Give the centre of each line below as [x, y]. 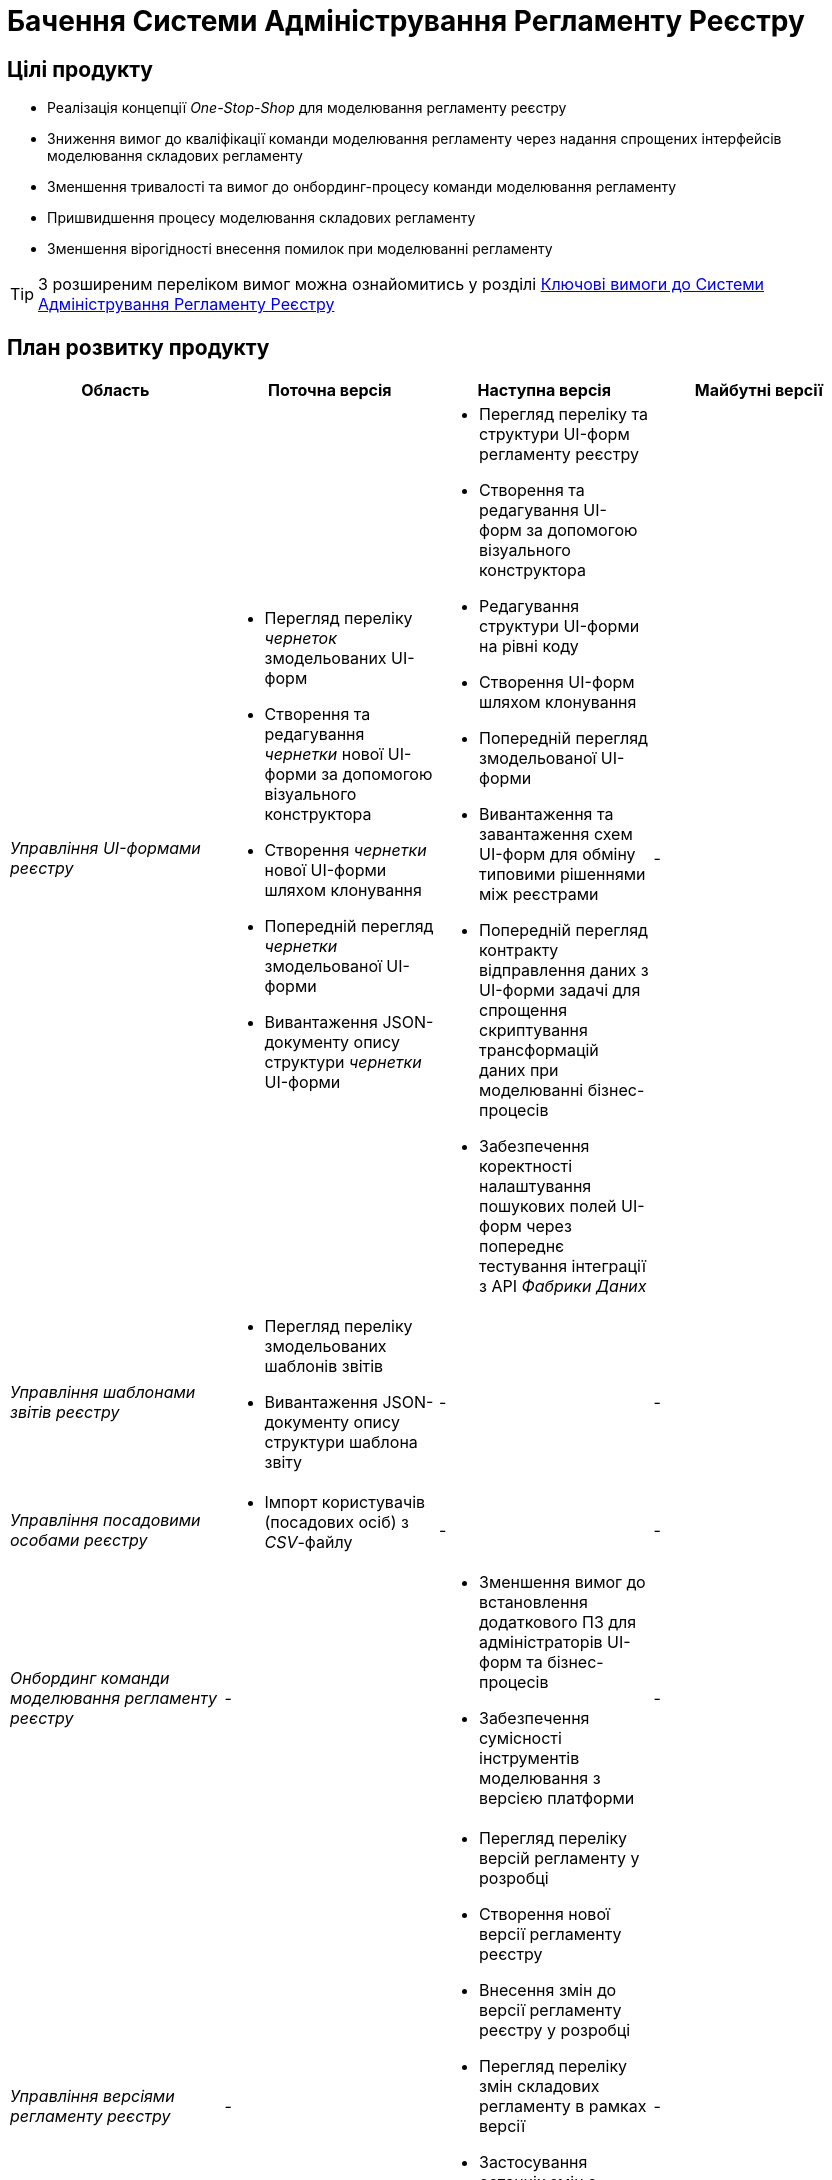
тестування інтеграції [562, 1266]
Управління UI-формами [105, 848]
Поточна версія [329, 390]
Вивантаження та [546, 814]
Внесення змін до [548, 1990]
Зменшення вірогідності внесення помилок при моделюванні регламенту [300, 249]
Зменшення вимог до [562, 1582]
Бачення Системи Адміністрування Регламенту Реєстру [406, 21]
